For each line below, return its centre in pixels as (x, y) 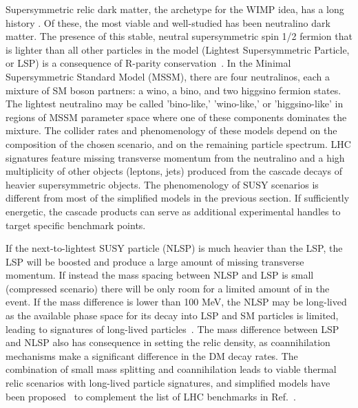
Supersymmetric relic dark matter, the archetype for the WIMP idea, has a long (175, 9)
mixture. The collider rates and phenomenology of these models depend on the (171, 130)
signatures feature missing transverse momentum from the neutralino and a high (175, 157)
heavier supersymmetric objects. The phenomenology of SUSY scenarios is (162, 184)
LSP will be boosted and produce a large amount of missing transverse (155, 261)
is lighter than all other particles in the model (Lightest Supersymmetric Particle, (178, 49)
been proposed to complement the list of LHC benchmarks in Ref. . (151, 396)
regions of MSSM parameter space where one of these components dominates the (176, 117)
